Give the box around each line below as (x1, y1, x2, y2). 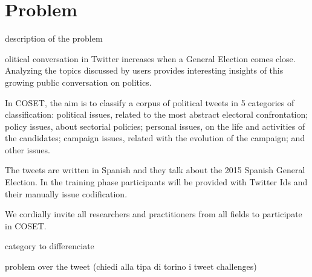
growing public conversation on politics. (5, 75, 152, 88)
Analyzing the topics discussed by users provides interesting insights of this (5, 64, 284, 77)
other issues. (5, 143, 50, 156)
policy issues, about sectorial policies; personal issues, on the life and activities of (5, 119, 305, 132)
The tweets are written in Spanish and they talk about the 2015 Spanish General (5, 164, 305, 176)
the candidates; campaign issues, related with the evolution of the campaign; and (5, 132, 305, 144)
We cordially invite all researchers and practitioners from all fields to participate (5, 208, 302, 220)
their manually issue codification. (5, 187, 128, 200)
